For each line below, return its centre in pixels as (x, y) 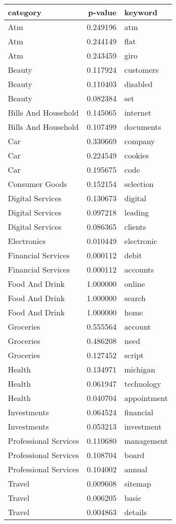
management (146, 441)
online (135, 284)
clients (135, 227)
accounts (139, 269)
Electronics (27, 241)
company (140, 141)
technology (143, 384)
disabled (139, 84)
